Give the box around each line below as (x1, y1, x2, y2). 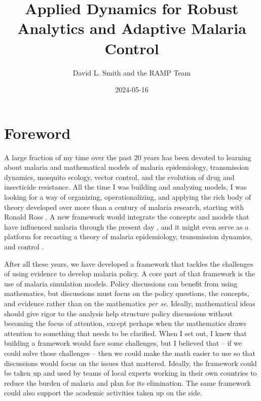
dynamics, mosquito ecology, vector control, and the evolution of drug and (4, 171, 235, 182)
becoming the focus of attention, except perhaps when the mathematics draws (4, 318, 246, 329)
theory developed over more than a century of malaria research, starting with (4, 201, 244, 212)
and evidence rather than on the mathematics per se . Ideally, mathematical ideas (4, 298, 255, 308)
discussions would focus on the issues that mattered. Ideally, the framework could (4, 357, 257, 368)
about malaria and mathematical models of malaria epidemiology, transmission (4, 162, 249, 172)
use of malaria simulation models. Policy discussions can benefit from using (4, 278, 238, 288)
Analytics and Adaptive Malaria (17, 18, 246, 39)
